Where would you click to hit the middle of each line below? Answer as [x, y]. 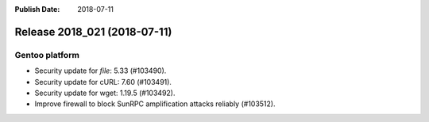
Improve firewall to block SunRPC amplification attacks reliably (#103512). [155, 104]
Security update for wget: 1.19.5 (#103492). [105, 93]
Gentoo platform [47, 55]
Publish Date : [37, 9]
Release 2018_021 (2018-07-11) [93, 32]
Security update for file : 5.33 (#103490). [100, 71]
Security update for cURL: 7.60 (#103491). [103, 82]
